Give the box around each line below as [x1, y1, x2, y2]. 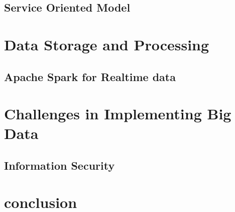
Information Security [4, 157, 115, 173]
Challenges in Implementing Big [4, 103, 231, 124]
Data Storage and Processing [4, 34, 209, 54]
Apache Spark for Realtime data [4, 68, 176, 84]
